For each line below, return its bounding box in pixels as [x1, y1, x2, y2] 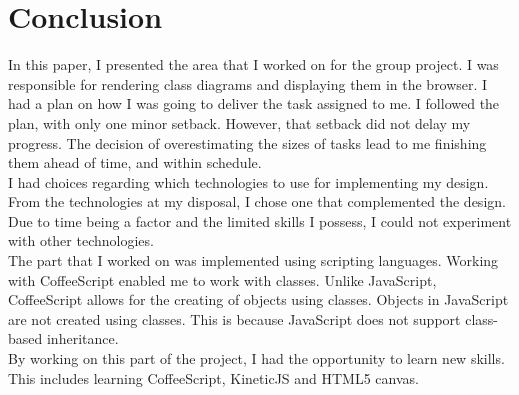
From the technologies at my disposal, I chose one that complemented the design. [8, 191, 506, 212]
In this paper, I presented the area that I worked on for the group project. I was [8, 54, 499, 75]
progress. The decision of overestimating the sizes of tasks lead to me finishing [8, 132, 487, 153]
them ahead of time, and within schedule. [8, 152, 262, 173]
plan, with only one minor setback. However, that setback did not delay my [8, 112, 471, 133]
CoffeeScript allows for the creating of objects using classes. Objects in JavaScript [8, 289, 509, 310]
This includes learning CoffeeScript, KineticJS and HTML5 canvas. [8, 367, 419, 388]
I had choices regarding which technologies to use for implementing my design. [8, 171, 489, 192]
